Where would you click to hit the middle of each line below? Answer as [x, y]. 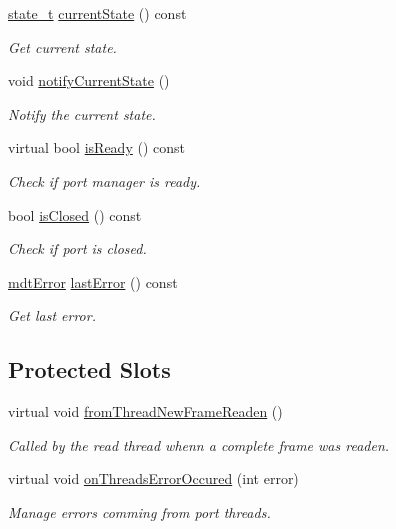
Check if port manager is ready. [104, 180]
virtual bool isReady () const [96, 147]
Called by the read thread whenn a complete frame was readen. [199, 444]
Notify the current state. [82, 113]
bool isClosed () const [75, 214]
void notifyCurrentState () [89, 80]
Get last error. [52, 315]
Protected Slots [89, 369]
